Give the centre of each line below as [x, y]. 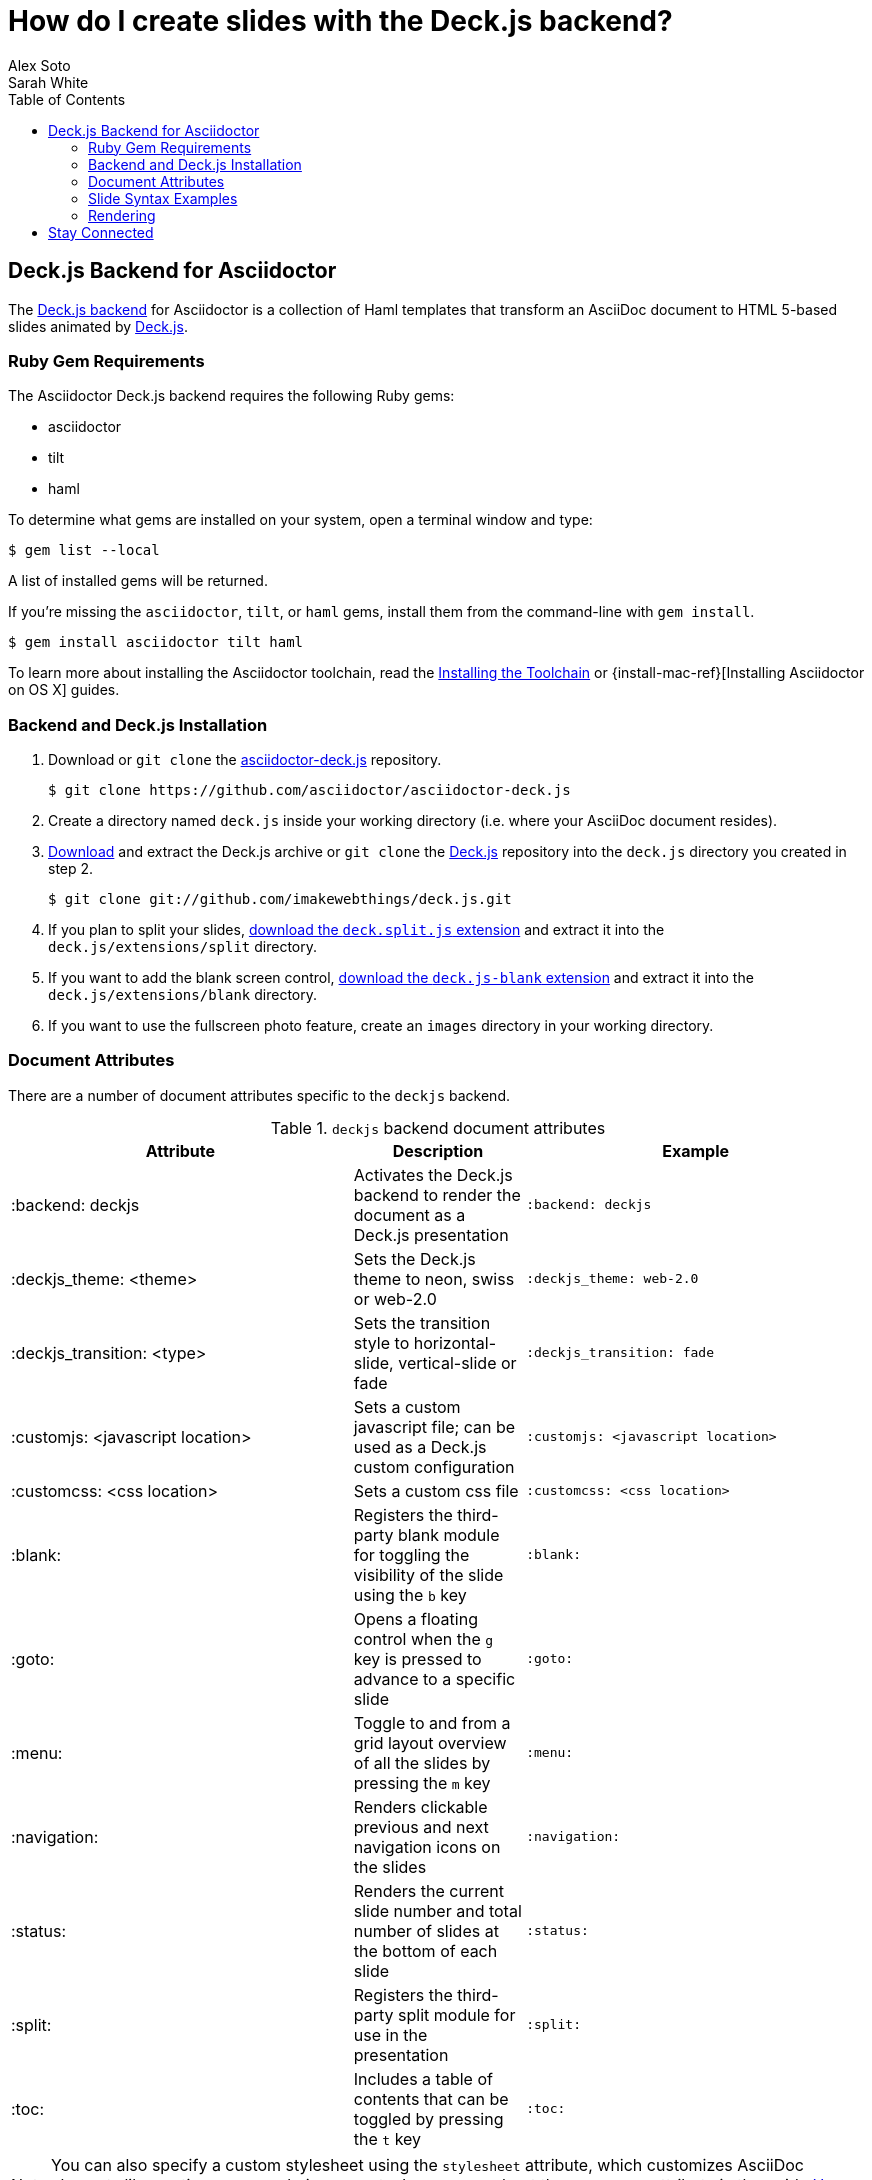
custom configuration [434, 1466]
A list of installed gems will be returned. [138, 581]
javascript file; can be [434, 1426]
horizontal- [455, 1342]
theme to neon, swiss [434, 1278]
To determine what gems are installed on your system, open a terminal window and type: [300, 520]
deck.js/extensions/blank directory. [183, 995]
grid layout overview [430, 1742]
